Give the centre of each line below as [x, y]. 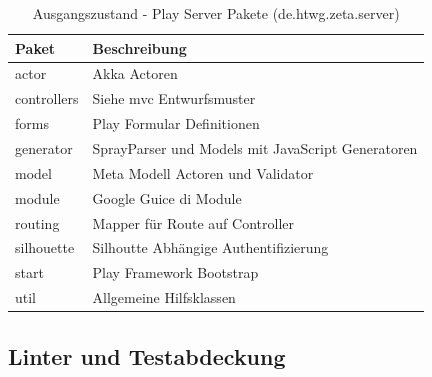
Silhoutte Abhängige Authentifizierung [210, 247]
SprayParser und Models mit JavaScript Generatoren [255, 147]
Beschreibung [139, 47]
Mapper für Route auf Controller [193, 222]
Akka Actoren [135, 73]
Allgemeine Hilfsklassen [164, 297]
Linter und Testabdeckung [147, 355]
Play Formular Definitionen [176, 123]
